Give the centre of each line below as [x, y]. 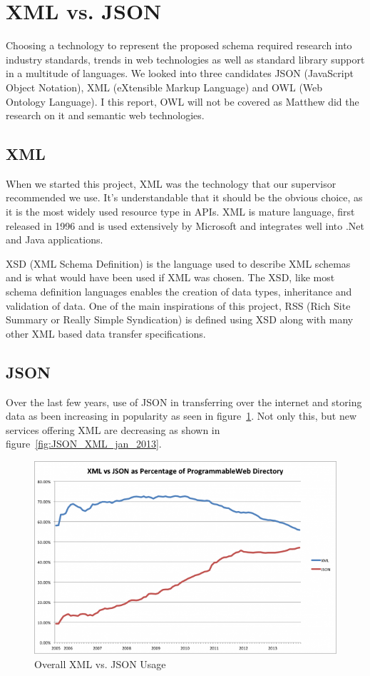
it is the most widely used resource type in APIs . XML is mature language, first [180, 212]
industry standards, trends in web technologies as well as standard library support [185, 59]
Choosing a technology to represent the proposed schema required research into [179, 45]
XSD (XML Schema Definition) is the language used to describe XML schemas [178, 263]
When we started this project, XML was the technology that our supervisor [171, 183]
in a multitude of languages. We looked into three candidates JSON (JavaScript [180, 73]
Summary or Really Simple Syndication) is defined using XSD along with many [180, 319]
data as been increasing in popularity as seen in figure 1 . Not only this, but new [181, 416]
